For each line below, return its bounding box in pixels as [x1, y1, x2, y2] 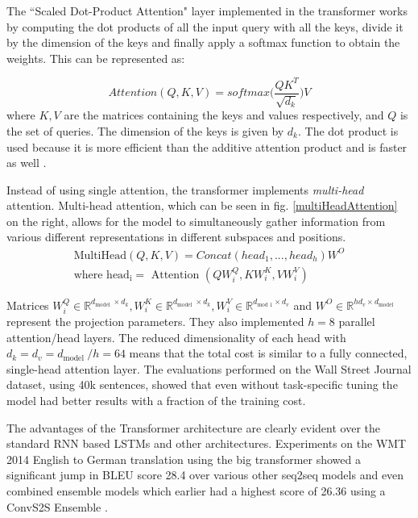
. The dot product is [298, 122, 399, 139]
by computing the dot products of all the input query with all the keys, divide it [6, 18, 404, 35]
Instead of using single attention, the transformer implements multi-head [6, 181, 364, 198]
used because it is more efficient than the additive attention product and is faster [6, 138, 408, 155]
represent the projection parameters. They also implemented [6, 313, 304, 330]
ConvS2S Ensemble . [6, 498, 108, 515]
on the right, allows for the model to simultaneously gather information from [6, 212, 386, 229]
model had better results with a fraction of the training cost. [6, 392, 306, 409]
